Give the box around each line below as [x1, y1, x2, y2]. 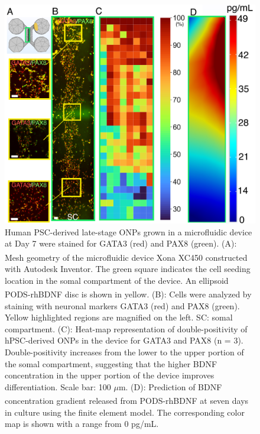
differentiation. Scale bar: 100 [5, 380, 111, 393]
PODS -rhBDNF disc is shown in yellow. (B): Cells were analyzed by [5, 287, 252, 300]
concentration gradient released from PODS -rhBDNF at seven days [5, 394, 249, 406]
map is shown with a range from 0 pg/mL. [5, 417, 159, 430]
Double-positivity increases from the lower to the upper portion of [5, 345, 244, 358]
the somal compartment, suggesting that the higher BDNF [5, 357, 217, 370]
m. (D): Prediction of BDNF [118, 380, 222, 393]
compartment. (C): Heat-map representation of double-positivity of [5, 322, 248, 335]
